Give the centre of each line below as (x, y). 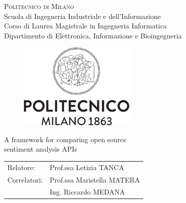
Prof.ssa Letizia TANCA (87, 167)
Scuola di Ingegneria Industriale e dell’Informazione (83, 16)
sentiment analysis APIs (41, 149)
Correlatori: (25, 179)
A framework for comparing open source (65, 139)
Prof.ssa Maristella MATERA (95, 179)
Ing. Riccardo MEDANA (87, 192)
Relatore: (21, 167)
